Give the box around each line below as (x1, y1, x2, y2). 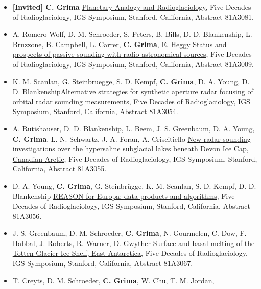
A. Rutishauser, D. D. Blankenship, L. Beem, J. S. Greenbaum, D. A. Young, (12, 123, 255, 134)
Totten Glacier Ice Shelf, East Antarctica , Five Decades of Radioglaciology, (12, 248, 248, 258)
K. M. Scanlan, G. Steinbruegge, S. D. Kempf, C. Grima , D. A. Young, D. (12, 76, 250, 86)
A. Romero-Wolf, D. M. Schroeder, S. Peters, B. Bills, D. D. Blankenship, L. (12, 29, 252, 39)
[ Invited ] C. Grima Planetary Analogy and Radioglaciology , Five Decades (12, 2, 251, 12)
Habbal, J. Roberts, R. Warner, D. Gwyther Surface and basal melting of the (12, 237, 255, 248)
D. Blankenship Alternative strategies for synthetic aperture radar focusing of (12, 86, 253, 97)
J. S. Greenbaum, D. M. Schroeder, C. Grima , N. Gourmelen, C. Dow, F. (12, 228, 247, 238)
